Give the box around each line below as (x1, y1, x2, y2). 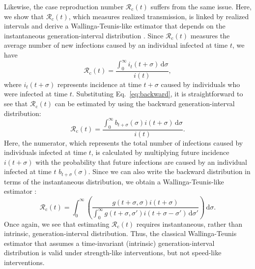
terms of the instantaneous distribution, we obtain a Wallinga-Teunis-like (4, 176, 224, 186)
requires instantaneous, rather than (136, 218, 242, 229)
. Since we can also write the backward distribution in (88, 166, 251, 177)
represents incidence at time (57, 79, 142, 89)
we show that (4, 11, 44, 21)
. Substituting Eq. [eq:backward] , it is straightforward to (72, 89, 243, 99)
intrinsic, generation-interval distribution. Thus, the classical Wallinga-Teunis (4, 228, 237, 239)
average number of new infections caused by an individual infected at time (4, 40, 228, 50)
